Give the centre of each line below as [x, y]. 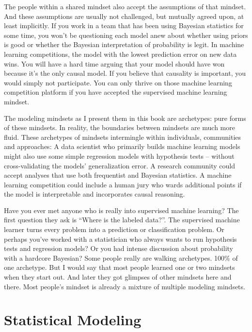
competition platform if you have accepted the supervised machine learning [116, 92]
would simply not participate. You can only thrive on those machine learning [118, 82]
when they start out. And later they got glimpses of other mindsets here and [118, 277]
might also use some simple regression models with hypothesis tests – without [119, 156]
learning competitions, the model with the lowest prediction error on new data [120, 54]
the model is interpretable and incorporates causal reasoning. [94, 194]
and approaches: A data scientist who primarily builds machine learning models [122, 146]
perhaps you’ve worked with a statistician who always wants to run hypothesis [120, 239]
